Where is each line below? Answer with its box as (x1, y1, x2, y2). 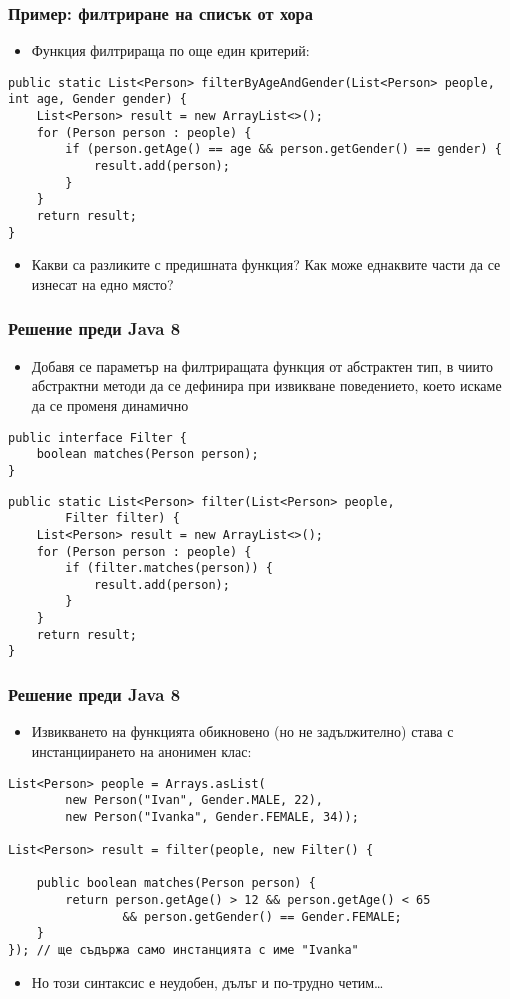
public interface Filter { (8, 430, 187, 445)
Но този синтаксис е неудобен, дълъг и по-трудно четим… (31, 971, 384, 992)
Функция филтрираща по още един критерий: (31, 40, 310, 61)
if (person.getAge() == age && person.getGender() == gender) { (65, 142, 502, 157)
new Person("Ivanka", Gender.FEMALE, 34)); (65, 809, 359, 824)
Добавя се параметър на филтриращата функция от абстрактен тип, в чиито (31, 355, 493, 376)
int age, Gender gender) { (8, 92, 187, 107)
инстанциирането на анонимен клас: (31, 740, 252, 761)
